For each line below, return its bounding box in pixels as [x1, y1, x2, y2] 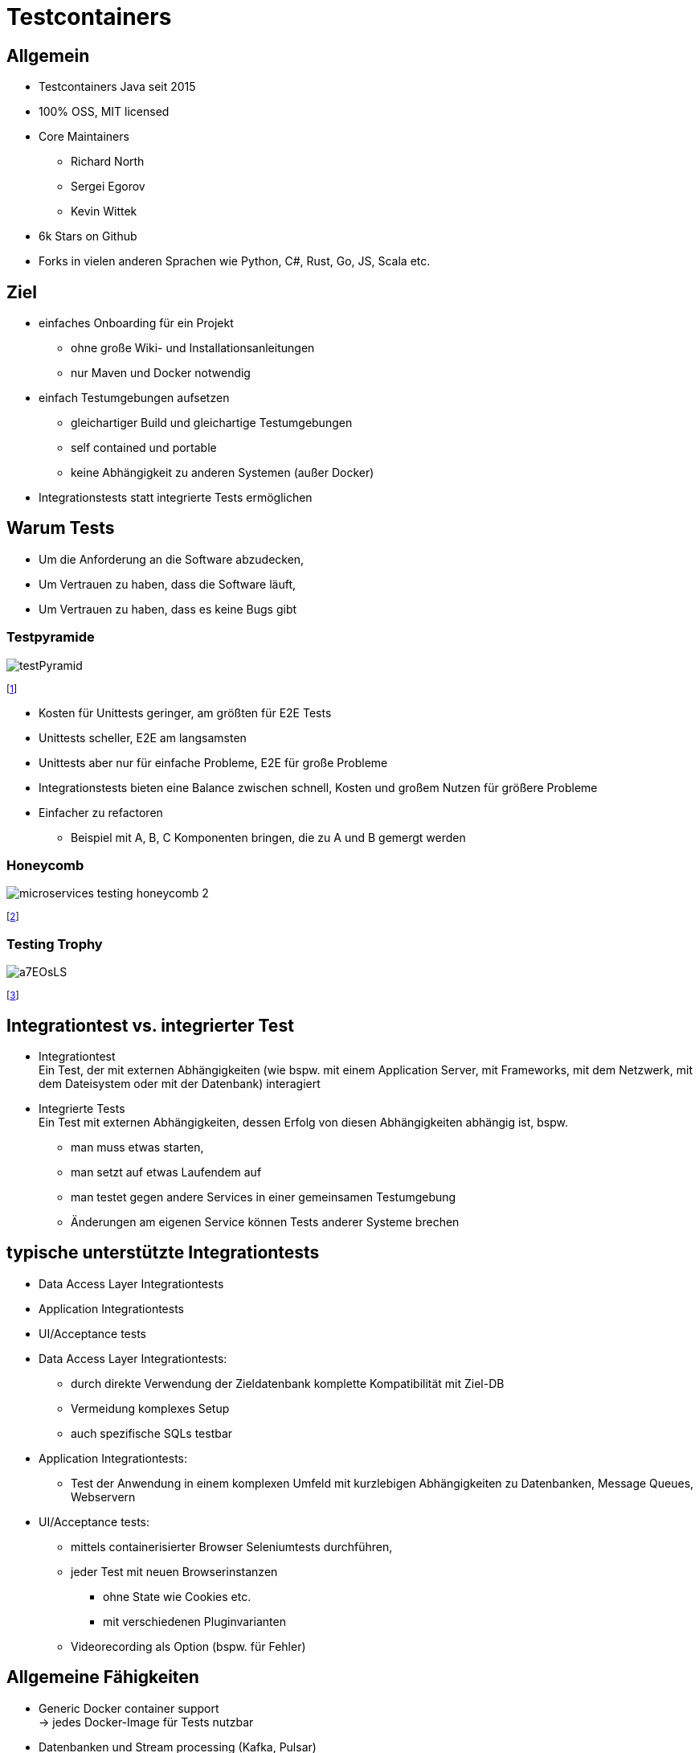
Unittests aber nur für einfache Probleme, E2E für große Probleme [39, 755, 388, 770]
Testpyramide [6, 629, 95, 646]
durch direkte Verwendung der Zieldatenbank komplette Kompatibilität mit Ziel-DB [71, 1376, 505, 1390]
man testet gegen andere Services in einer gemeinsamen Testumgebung [71, 1189, 456, 1204]
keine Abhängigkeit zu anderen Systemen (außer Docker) [71, 466, 374, 480]
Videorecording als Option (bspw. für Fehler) [71, 1639, 306, 1653]
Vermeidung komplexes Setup [71, 1401, 230, 1415]
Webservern [71, 1489, 136, 1504]
